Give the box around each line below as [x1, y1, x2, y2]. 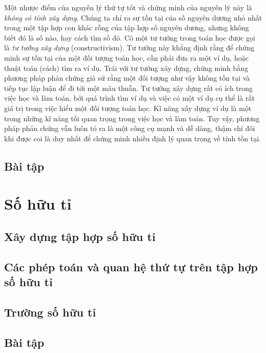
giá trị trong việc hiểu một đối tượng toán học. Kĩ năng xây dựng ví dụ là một [4, 102, 252, 113]
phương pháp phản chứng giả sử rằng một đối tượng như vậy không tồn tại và [4, 72, 250, 83]
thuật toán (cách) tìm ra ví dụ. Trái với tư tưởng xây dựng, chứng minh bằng [4, 62, 249, 73]
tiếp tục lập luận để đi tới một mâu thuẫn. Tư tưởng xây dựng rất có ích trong [4, 82, 253, 93]
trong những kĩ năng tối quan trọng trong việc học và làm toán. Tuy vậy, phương [4, 113, 260, 123]
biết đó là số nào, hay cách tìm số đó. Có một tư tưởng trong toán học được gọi [4, 32, 255, 43]
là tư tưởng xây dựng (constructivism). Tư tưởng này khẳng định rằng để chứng [4, 42, 255, 53]
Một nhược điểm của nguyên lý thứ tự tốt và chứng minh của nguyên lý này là [4, 2, 252, 12]
